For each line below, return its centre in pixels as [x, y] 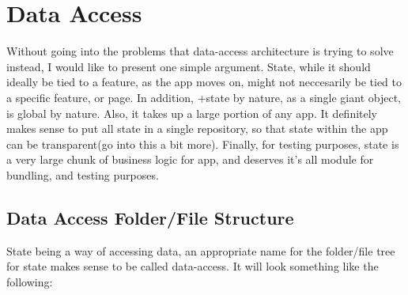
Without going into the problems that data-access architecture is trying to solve [200, 51]
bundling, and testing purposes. [83, 174]
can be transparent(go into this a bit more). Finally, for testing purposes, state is [203, 144]
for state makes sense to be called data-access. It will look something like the [193, 266]
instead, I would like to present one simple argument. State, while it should [189, 66]
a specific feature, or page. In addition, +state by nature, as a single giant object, [204, 97]
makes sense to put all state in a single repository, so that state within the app [197, 129]
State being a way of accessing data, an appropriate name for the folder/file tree [201, 250]
